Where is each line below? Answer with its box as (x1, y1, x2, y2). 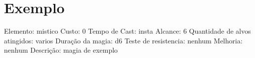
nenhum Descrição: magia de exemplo (4, 45, 118, 55)
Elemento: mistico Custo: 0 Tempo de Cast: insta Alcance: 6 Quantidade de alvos (4, 26, 251, 36)
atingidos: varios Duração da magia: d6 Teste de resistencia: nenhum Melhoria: (4, 35, 243, 45)
